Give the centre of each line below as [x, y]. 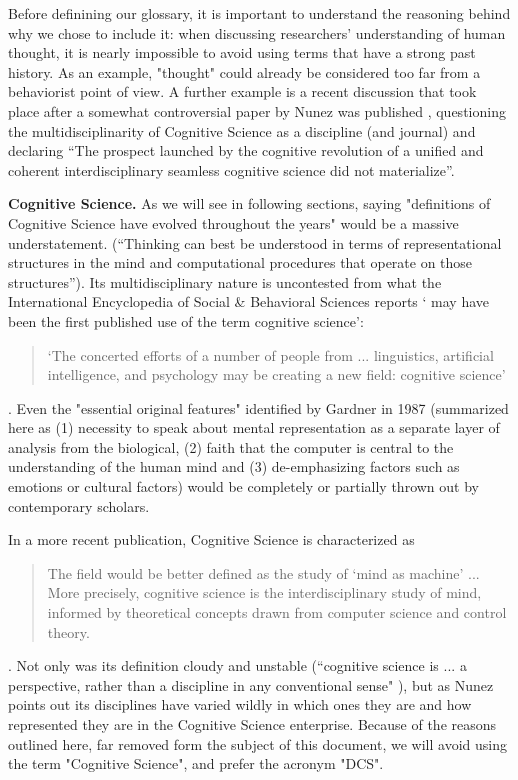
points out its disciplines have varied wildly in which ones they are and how [240, 704]
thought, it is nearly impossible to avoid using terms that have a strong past [242, 52]
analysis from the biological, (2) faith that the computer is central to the [231, 446]
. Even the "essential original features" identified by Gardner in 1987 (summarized [258, 407]
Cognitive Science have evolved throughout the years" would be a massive [233, 222]
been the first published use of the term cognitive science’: [186, 320]
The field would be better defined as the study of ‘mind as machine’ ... [263, 572]
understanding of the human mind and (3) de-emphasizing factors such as [234, 466]
